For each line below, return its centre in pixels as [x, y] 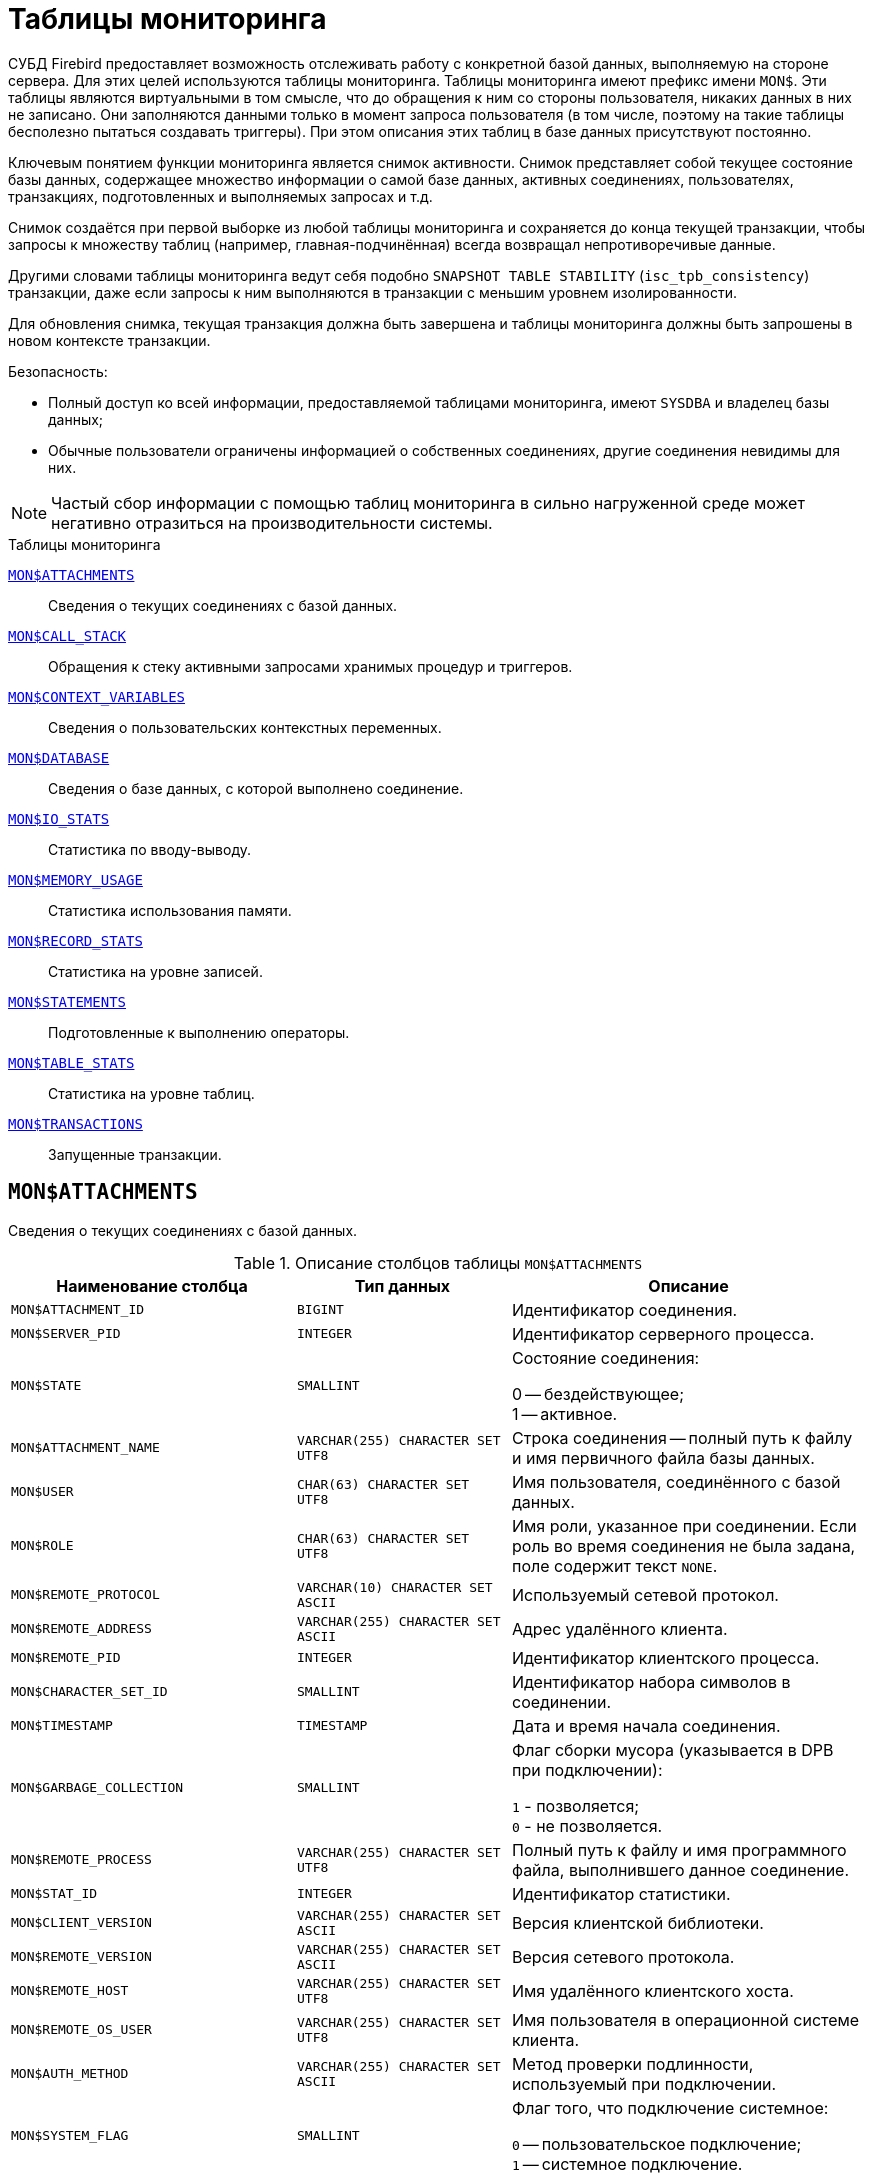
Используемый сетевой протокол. [645, 1594]
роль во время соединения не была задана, [683, 1545]
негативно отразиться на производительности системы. [272, 522]
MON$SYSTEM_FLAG [70, 2136]
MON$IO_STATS [59, 818]
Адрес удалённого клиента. [619, 1628]
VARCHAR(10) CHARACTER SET [394, 1587]
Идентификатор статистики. [621, 1893]
